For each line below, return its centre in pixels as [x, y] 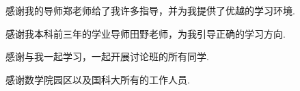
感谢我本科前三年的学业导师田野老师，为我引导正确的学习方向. [146, 33]
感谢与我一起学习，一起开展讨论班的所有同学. [107, 56]
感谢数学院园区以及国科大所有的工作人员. [98, 79]
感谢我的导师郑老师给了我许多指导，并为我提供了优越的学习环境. [150, 10]
